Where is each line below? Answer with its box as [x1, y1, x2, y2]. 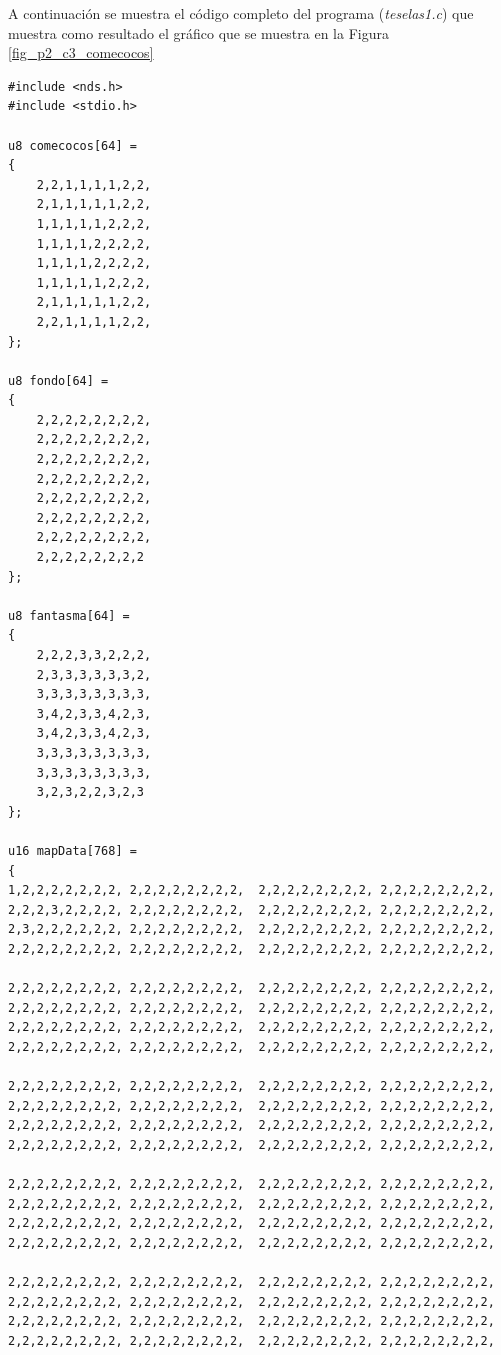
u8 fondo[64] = [8, 373, 109, 388]
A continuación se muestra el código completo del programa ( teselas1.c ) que [8, 3, 474, 23]
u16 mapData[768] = [8, 843, 137, 858]
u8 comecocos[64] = [8, 138, 137, 153]
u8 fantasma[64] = [8, 608, 130, 623]
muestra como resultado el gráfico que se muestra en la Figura [8, 22, 389, 43]
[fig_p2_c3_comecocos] [8, 42, 154, 63]
